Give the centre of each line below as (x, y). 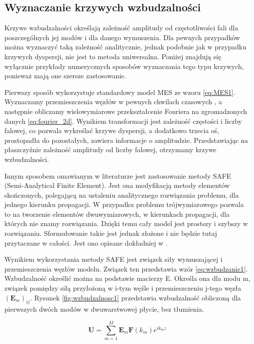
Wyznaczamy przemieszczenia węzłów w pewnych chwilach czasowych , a (113, 102)
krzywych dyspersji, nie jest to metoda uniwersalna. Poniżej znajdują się (113, 56)
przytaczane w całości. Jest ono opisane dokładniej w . (86, 242)
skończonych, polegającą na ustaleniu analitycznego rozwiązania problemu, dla (122, 195)
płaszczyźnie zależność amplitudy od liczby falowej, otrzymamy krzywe (110, 149)
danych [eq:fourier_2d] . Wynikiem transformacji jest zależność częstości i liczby (123, 121)
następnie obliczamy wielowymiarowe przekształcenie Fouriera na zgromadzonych (126, 111)
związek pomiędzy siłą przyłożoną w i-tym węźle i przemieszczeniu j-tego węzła (123, 288)
